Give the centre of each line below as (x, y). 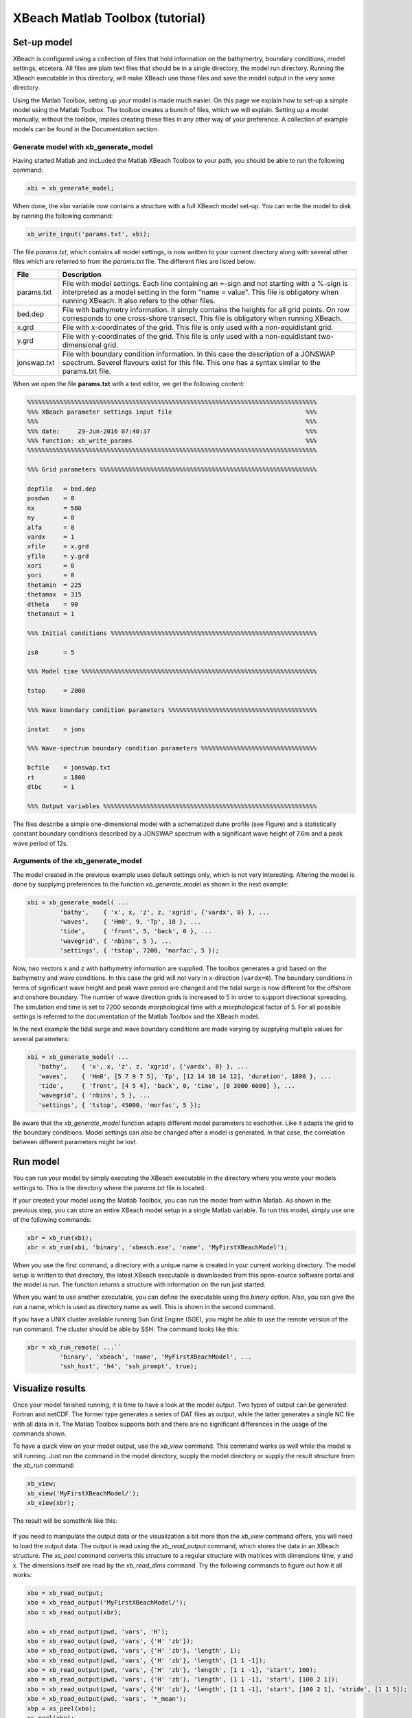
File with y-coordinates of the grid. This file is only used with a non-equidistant (190, 337)
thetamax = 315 (55, 595)
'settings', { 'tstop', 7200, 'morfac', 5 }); (139, 951)
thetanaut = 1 (51, 614)
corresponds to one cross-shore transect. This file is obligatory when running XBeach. (202, 318)
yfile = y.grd (58, 556)
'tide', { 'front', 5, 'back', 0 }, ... (136, 931)
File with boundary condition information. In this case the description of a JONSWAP (199, 354)
